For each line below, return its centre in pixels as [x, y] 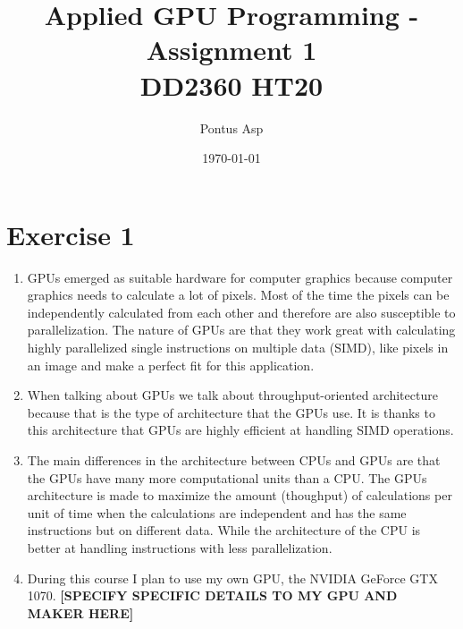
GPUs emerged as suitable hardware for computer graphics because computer [240, 277]
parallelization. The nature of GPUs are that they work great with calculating [241, 330]
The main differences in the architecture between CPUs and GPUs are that [234, 459]
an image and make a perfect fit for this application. [171, 365]
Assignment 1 [231, 50]
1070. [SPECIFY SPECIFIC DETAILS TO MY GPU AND [212, 595]
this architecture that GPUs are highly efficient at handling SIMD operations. [240, 430]
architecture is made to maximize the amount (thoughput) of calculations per [240, 495]
